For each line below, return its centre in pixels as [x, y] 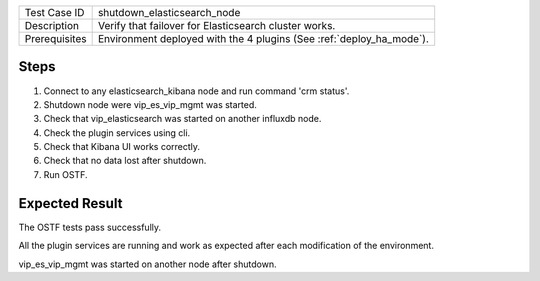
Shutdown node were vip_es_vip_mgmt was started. [150, 104]
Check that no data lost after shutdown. [125, 161]
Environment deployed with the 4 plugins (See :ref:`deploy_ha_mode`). [263, 38]
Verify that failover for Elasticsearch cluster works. [216, 25]
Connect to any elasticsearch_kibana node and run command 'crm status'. [196, 91]
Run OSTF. [65, 174]
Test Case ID [54, 12]
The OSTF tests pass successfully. [90, 227]
